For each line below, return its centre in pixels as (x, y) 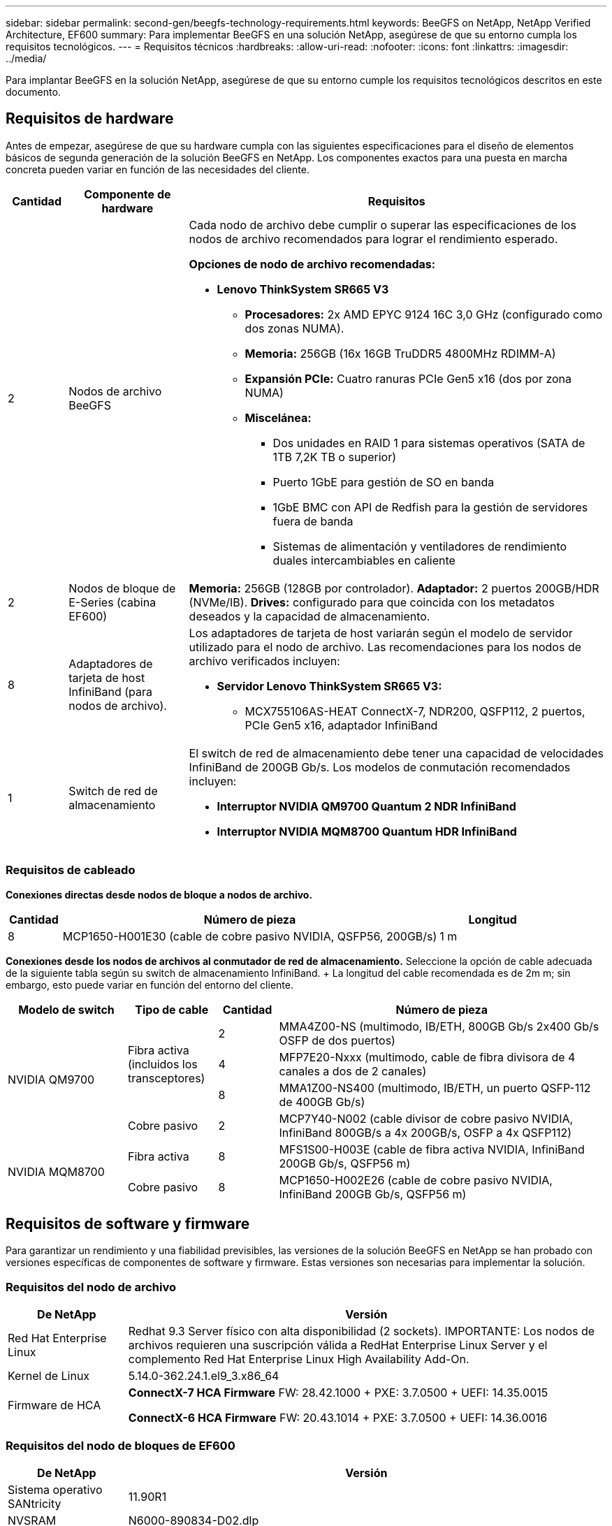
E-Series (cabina (112, 602)
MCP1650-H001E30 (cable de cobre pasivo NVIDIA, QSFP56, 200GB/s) (250, 936)
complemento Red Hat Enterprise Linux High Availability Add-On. (299, 1359)
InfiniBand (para (111, 691)
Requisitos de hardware (90, 119)
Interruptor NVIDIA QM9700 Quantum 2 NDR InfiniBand (366, 806)
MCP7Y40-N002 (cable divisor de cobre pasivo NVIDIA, (426, 1118)
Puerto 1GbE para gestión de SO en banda (384, 482)
